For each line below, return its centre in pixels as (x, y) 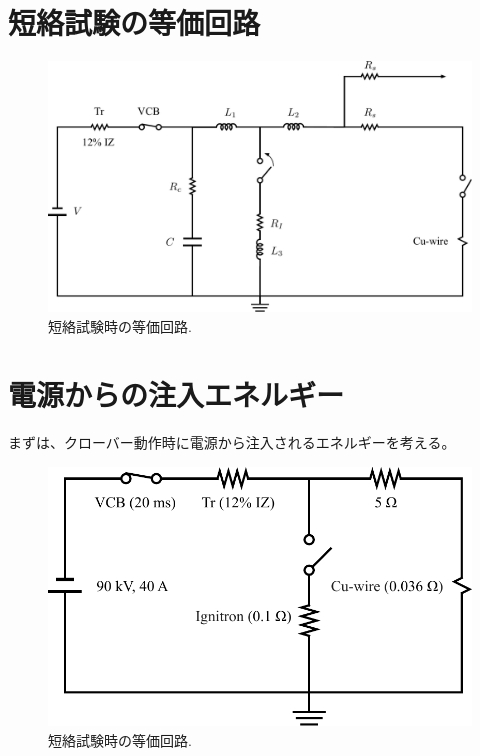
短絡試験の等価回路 (134, 22)
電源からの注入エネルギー (176, 394)
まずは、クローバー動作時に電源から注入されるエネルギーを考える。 (232, 442)
